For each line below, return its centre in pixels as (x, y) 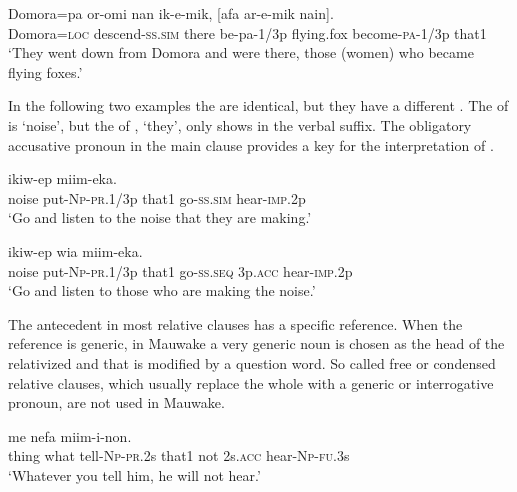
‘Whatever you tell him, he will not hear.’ (134, 474)
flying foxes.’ (45, 71)
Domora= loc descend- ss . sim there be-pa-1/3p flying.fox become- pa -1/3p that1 (247, 32)
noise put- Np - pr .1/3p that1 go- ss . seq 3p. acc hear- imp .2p (180, 270)
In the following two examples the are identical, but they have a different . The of (258, 105)
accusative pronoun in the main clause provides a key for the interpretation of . (251, 144)
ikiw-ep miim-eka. (62, 178)
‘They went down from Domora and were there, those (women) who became (241, 52)
